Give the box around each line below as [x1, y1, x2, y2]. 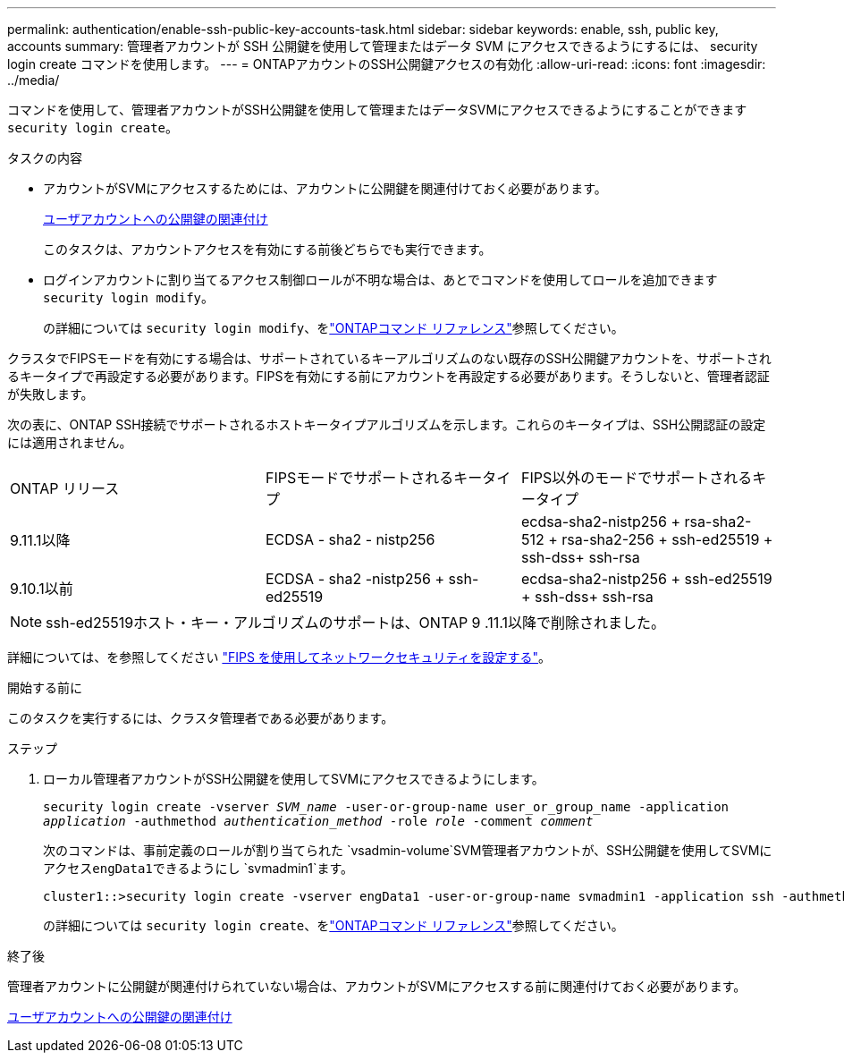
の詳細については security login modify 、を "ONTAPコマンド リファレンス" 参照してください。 [43, 320, 624, 335]
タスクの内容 [7, 150, 82, 165]
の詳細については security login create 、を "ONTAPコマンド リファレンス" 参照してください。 [43, 918, 624, 933]
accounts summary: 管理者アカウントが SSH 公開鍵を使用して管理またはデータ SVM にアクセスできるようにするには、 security [7, 38, 758, 54]
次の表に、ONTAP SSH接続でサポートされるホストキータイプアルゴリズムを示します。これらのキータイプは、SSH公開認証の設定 [7, 417, 766, 432]
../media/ [7, 72, 60, 88]
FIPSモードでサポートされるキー [265, 469, 483, 487]
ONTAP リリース [10, 479, 120, 497]
